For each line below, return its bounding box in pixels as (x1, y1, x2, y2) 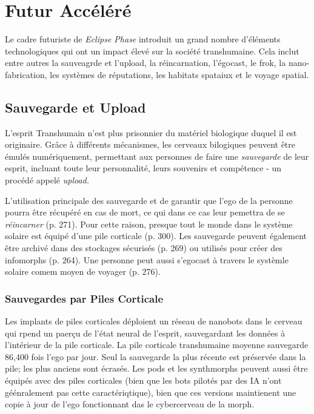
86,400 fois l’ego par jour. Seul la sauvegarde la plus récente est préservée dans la (5, 350, 306, 363)
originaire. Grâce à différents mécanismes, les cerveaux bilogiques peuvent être (5, 138, 295, 151)
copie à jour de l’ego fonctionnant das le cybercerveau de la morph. (5, 398, 255, 410)
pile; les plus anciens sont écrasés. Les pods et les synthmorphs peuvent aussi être (5, 362, 308, 375)
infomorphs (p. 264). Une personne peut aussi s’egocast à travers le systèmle (5, 253, 289, 266)
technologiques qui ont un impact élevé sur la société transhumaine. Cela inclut (5, 44, 299, 57)
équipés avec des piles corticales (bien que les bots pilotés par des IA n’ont (5, 374, 282, 387)
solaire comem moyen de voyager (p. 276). (5, 265, 161, 278)
